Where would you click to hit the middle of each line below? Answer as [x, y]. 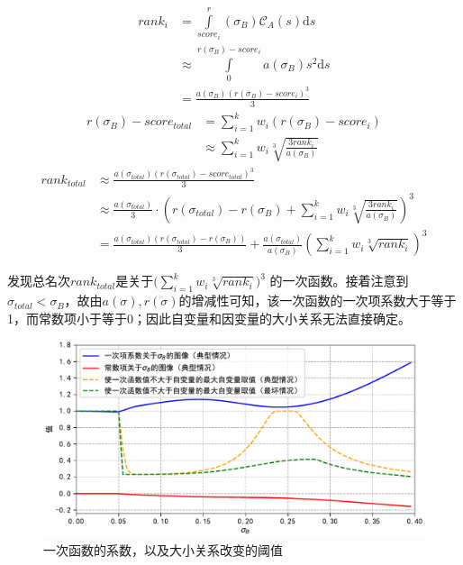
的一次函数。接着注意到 [339, 281]
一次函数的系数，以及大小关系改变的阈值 [163, 549]
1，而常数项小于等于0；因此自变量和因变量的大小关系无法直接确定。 [209, 318]
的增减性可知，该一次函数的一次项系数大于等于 [318, 301]
